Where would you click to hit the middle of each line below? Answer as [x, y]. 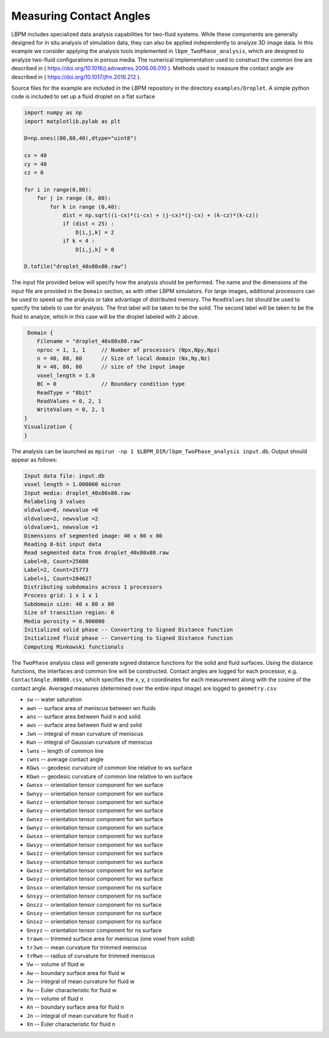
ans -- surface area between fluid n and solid [84, 717]
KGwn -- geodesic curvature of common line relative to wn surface [110, 776]
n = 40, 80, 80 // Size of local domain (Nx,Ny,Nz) [124, 358]
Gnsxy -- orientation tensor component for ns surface [94, 913]
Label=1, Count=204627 [58, 578]
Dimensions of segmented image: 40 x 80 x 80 [93, 535]
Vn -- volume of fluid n [55, 998]
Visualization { [48, 427]
